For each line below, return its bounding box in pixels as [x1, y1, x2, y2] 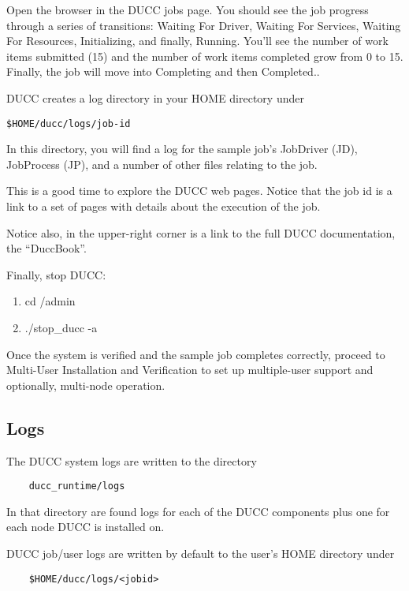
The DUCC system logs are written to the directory [6, 452, 257, 469]
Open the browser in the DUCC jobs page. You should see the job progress [6, 2, 369, 17]
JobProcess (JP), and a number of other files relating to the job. [6, 155, 318, 172]
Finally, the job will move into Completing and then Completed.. [6, 63, 320, 80]
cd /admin [24, 293, 76, 309]
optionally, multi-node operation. [6, 376, 165, 393]
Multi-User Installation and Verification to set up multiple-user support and [6, 361, 374, 378]
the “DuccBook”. [6, 240, 87, 256]
